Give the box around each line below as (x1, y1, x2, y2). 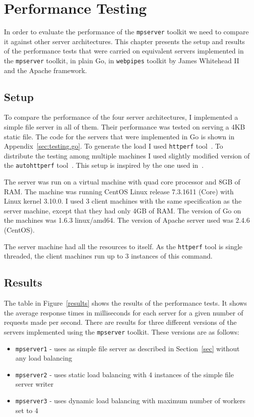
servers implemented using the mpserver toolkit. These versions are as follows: (4, 326, 239, 337)
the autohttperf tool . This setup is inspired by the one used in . (4, 160, 204, 170)
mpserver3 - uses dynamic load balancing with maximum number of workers (15, 395, 246, 406)
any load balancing (15, 353, 72, 363)
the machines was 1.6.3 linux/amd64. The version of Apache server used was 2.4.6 (4, 215, 250, 225)
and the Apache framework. (4, 65, 87, 75)
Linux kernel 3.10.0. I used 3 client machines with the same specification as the (4, 196, 242, 206)
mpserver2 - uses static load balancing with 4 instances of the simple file (15, 369, 234, 379)
